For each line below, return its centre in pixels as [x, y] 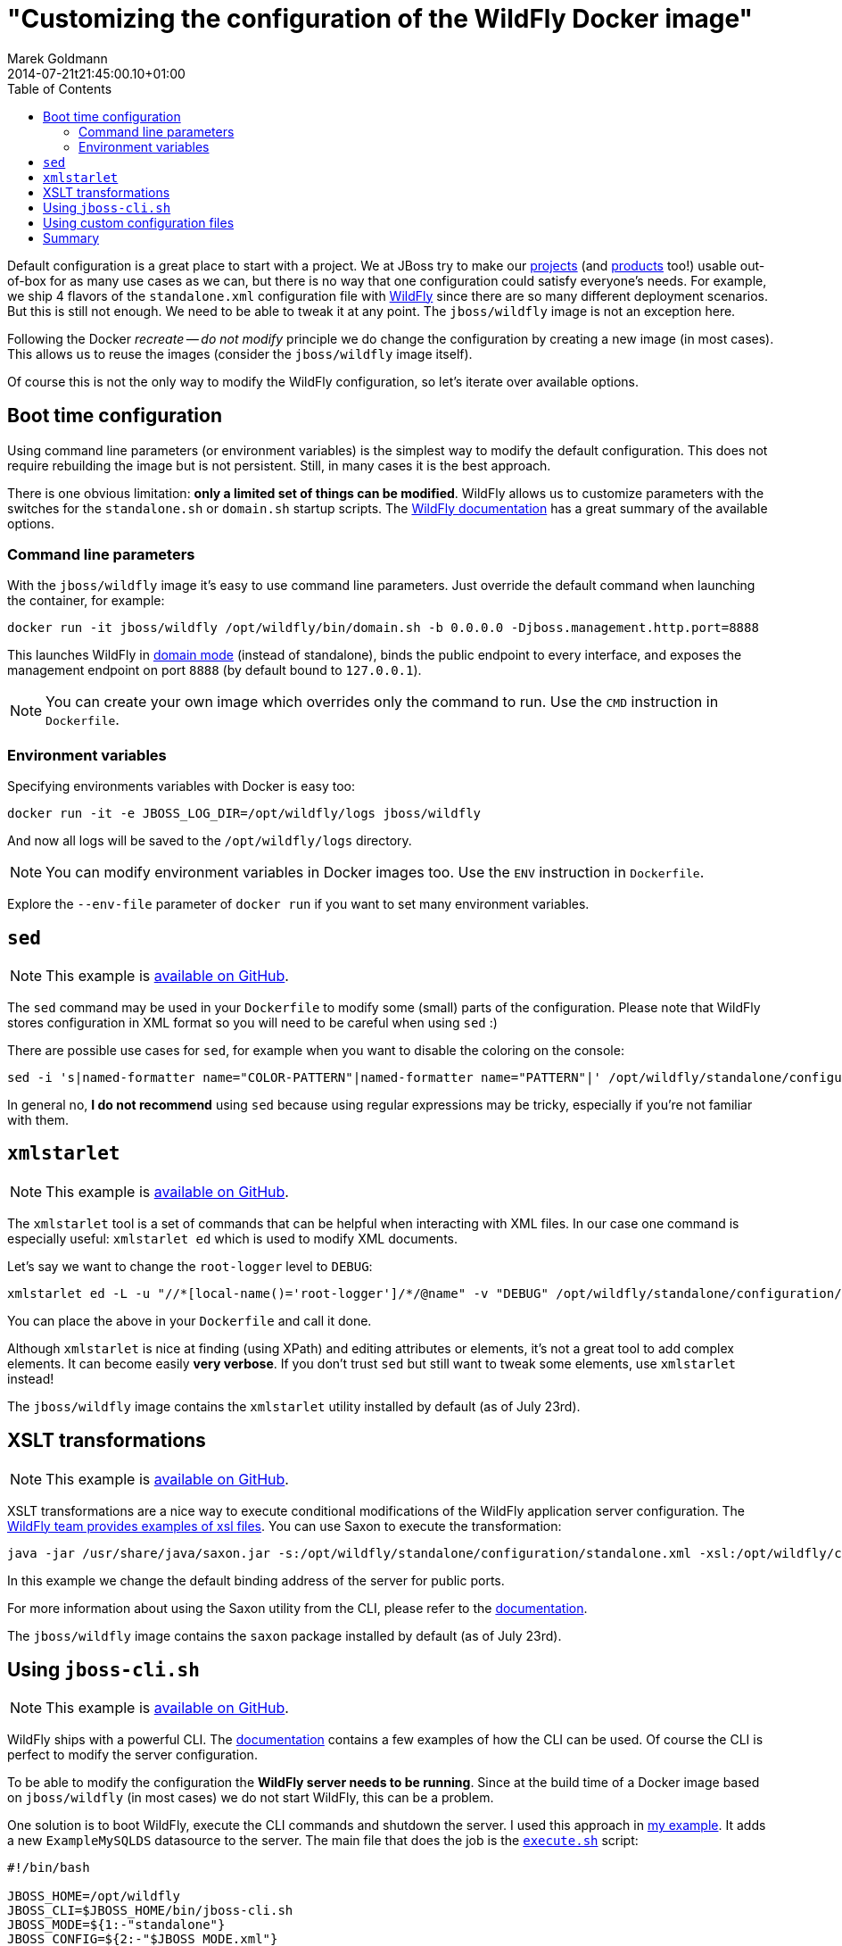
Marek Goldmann [58, 58]
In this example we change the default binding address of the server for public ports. [256, 1580]
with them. [38, 1119]
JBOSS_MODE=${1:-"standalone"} [116, 1925]
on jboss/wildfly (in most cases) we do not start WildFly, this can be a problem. [251, 1798]
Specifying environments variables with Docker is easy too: [181, 786]
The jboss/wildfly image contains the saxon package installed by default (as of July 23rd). [285, 1635]
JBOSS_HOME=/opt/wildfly [94, 1896]
